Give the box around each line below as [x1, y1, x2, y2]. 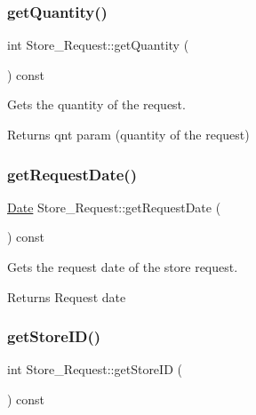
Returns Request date [7, 287, 126, 306]
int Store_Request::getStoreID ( [7, 360, 182, 379]
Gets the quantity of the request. [7, 95, 186, 114]
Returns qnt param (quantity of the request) [7, 125, 250, 143]
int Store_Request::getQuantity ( [7, 36, 189, 54]
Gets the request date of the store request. [7, 258, 238, 275]
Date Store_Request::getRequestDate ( [7, 197, 221, 216]
